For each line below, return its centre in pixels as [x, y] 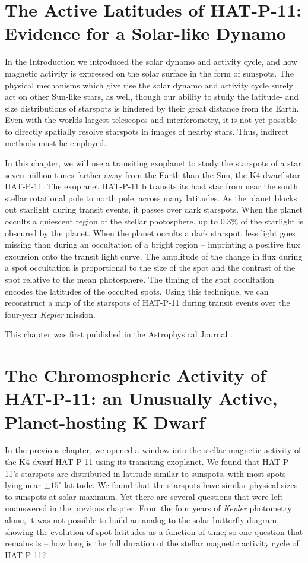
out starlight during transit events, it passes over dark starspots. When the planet [154, 209]
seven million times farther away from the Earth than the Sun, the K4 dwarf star [153, 174]
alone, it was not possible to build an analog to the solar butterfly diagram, [142, 520]
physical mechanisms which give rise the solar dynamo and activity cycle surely [149, 85]
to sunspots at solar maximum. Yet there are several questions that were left [144, 496]
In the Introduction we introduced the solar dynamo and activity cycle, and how [151, 61]
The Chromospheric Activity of [136, 375]
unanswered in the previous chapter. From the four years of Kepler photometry [148, 508]
